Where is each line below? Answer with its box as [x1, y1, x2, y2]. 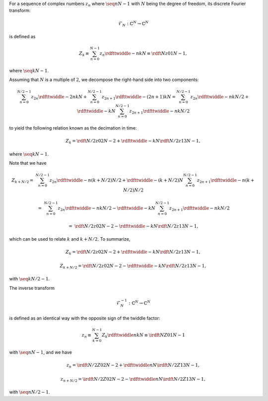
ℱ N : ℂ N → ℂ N [118, 20, 149, 27]
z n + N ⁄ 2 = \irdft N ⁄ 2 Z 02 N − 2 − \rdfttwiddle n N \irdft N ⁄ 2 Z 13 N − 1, [60, 376, 205, 383]
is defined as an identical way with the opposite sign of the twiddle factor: [9, 315, 160, 321]
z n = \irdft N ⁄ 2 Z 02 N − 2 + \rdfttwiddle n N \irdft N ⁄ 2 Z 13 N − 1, [66, 362, 200, 369]
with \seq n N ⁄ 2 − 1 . [9, 389, 50, 395]
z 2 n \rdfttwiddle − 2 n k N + [31, 94, 87, 101]
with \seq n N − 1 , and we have [9, 349, 72, 355]
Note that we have [9, 160, 47, 166]
